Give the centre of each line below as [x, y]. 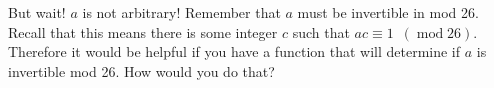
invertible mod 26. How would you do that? [141, 70]
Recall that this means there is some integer [143, 31]
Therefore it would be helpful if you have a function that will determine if [234, 51]
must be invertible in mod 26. [388, 12]
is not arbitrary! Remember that [181, 12]
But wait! [37, 12]
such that [321, 31]
